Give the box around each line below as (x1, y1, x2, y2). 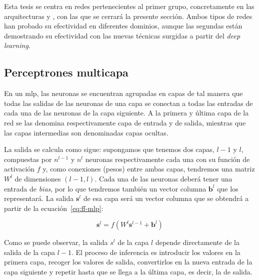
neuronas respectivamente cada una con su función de (85, 153, 250, 164)
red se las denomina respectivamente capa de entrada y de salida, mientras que (4, 117, 246, 127)
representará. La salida (4, 193, 74, 203)
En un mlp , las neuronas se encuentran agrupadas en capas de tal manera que (4, 88, 243, 98)
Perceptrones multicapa (4, 64, 128, 80)
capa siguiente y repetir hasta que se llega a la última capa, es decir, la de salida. (4, 266, 252, 277)
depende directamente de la (155, 237, 239, 247)
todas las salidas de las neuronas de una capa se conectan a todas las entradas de (4, 97, 253, 108)
